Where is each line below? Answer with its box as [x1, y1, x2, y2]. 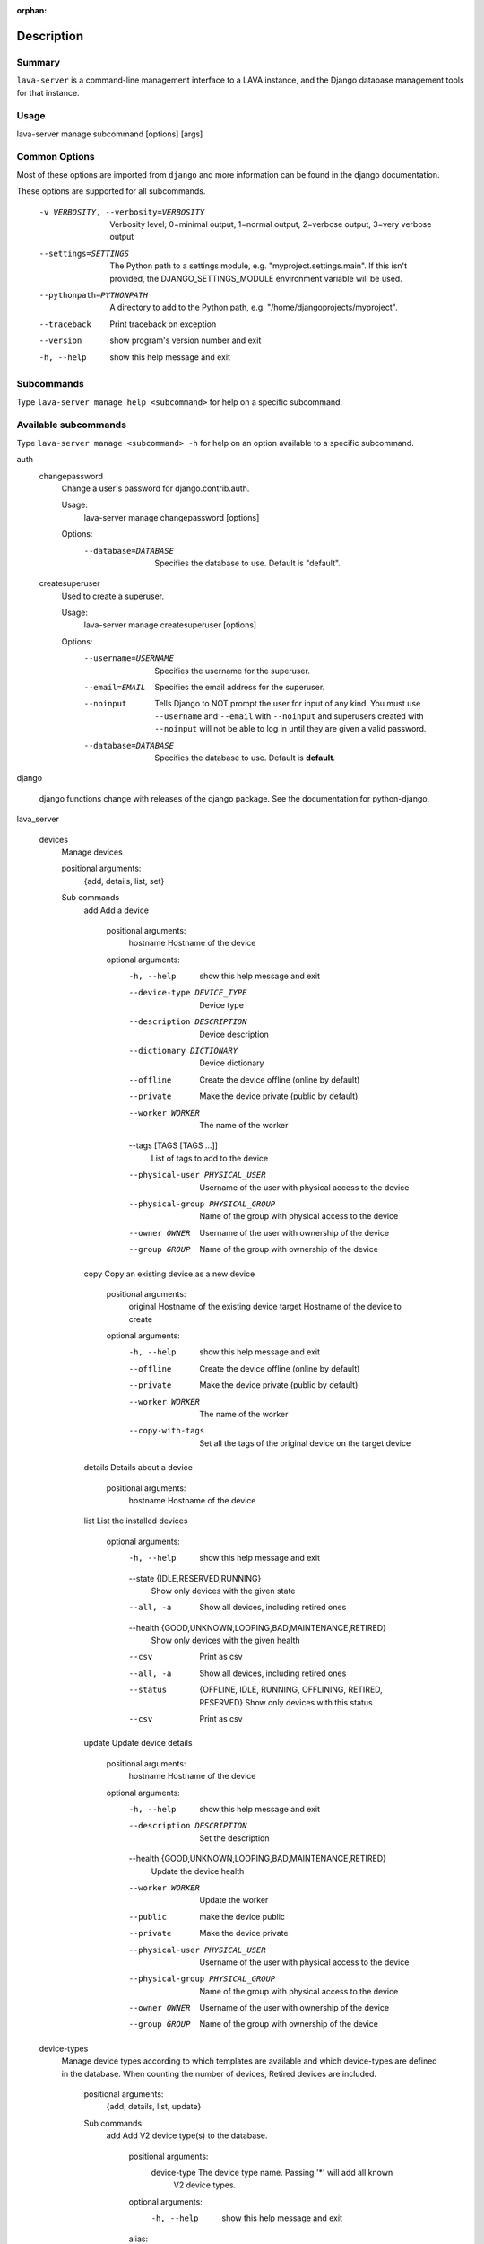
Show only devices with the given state [151, 1585, 296, 1596]
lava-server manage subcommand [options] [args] [16, 128, 203, 139]
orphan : [16, 5, 48, 15]
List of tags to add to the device [151, 1153, 269, 1163]
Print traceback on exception [109, 319, 217, 329]
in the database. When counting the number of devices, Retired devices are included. [61, 2068, 376, 2079]
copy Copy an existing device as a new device [83, 1268, 255, 1279]
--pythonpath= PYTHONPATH [39, 290, 148, 300]
